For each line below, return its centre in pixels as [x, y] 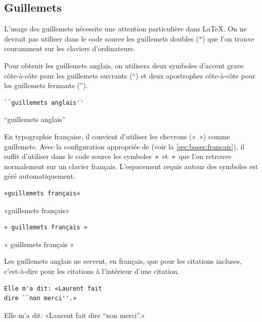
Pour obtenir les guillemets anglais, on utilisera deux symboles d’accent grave [124, 66]
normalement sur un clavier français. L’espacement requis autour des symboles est [131, 166]
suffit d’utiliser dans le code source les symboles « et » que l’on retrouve [118, 156]
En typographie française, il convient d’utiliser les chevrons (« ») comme [117, 136]
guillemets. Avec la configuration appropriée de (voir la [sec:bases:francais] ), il [124, 146]
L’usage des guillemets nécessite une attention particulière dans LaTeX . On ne [125, 29]
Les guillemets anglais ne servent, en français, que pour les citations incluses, [123, 261]
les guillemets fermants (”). [46, 85]
